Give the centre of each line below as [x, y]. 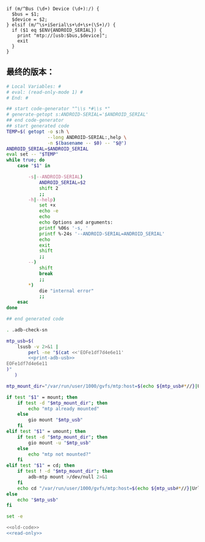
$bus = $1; [26, 14]
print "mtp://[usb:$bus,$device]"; [63, 36]
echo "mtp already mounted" [64, 408]
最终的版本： [31, 72]
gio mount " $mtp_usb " [56, 420]
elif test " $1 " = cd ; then [41, 465]
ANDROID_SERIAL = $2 [62, 183]
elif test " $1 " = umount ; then [46, 432]
